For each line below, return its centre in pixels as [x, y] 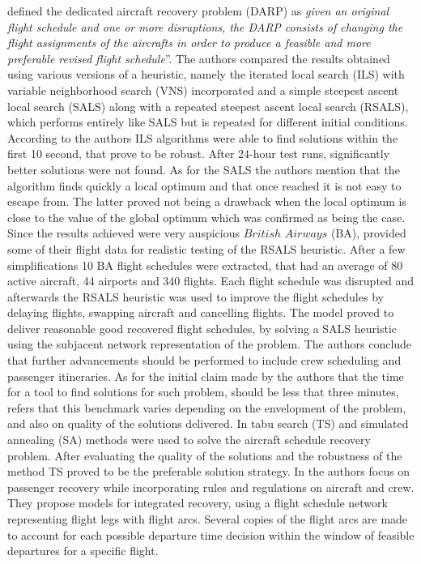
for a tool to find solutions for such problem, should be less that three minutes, [203, 392]
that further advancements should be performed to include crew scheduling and [204, 360]
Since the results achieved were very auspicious [123, 233]
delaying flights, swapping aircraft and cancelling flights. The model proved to [201, 312]
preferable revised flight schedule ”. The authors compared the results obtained [199, 58]
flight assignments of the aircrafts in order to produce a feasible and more [189, 43]
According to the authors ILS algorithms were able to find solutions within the [203, 137]
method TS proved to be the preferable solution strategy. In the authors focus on [209, 471]
